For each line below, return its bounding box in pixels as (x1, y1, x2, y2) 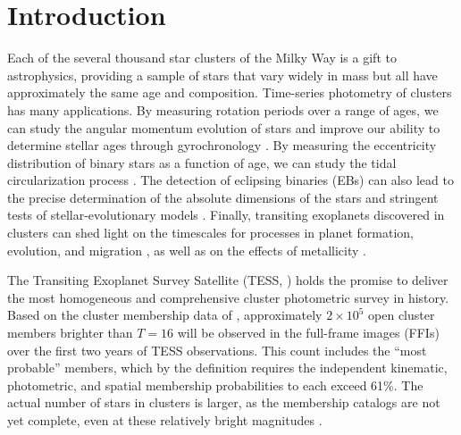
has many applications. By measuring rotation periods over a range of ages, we (7, 100, 439, 119)
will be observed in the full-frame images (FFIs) (177, 323, 440, 342)
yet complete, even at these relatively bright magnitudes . (7, 411, 323, 429)
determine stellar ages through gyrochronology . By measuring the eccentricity (7, 136, 437, 155)
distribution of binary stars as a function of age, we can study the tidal (7, 153, 397, 171)
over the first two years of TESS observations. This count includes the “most (7, 340, 427, 359)
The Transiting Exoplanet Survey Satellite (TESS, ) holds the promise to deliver (7, 271, 448, 289)
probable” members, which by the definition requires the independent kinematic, (7, 358, 448, 377)
